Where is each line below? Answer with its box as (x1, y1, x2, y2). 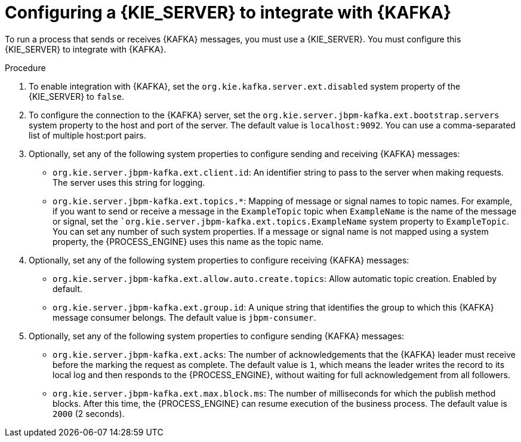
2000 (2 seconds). (53, 408, 125, 419)
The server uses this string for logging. (53, 177, 205, 188)
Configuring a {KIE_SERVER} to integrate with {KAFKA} (5, 2, 452, 23)
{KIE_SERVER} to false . (29, 91, 125, 102)
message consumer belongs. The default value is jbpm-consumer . (53, 312, 316, 323)
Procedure (5, 62, 46, 73)
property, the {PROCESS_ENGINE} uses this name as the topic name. (53, 236, 324, 247)
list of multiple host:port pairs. (29, 130, 146, 140)
